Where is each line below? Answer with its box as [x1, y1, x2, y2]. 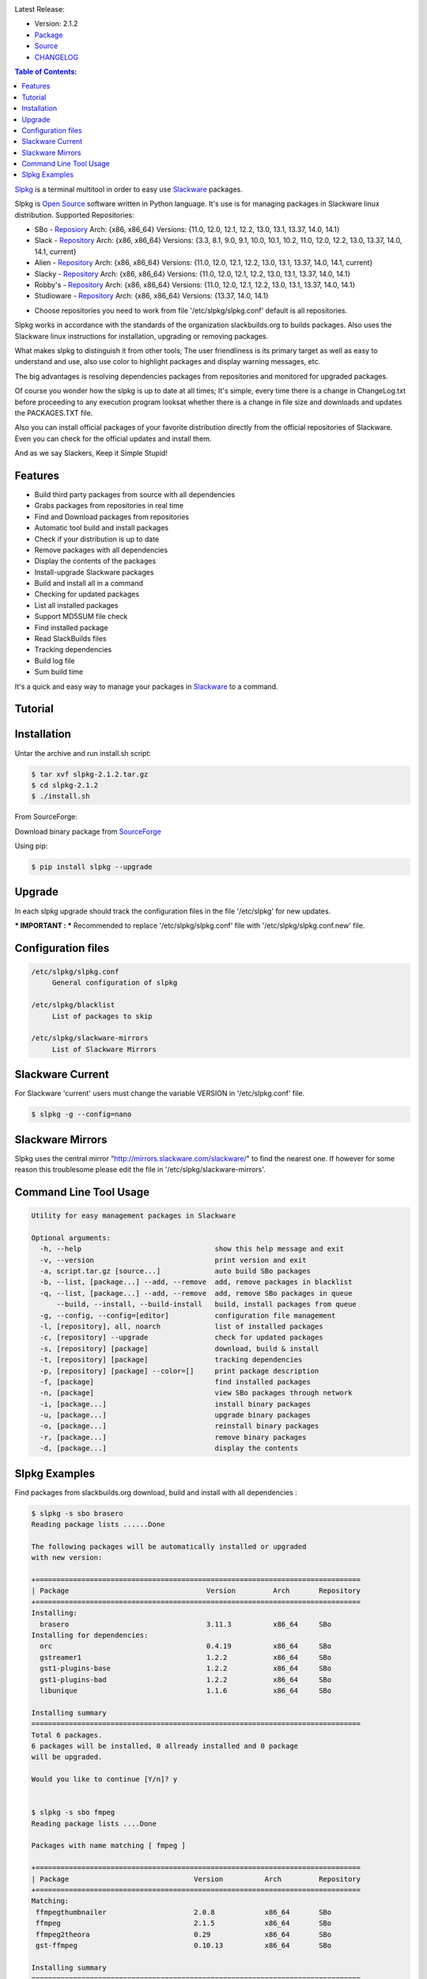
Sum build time [34, 667, 83, 677]
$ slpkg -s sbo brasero [31, 1509, 124, 1517]
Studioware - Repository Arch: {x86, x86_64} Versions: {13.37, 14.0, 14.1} [34, 291, 269, 301]
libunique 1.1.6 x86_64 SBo [40, 1686, 332, 1695]
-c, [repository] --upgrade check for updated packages [40, 1333, 323, 1342]
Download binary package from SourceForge [14, 826, 162, 836]
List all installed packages [34, 600, 119, 610]
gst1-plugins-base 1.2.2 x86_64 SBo [40, 1664, 332, 1673]
